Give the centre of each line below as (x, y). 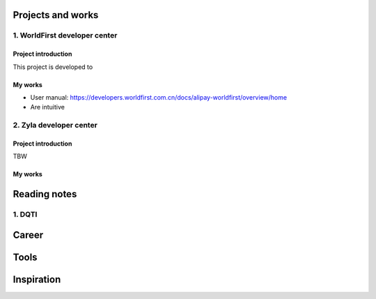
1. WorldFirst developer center (65, 36)
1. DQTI (25, 215)
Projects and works (56, 15)
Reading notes (45, 194)
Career (28, 235)
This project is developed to (53, 67)
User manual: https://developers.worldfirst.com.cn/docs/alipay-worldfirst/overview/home (159, 97)
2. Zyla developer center (55, 125)
